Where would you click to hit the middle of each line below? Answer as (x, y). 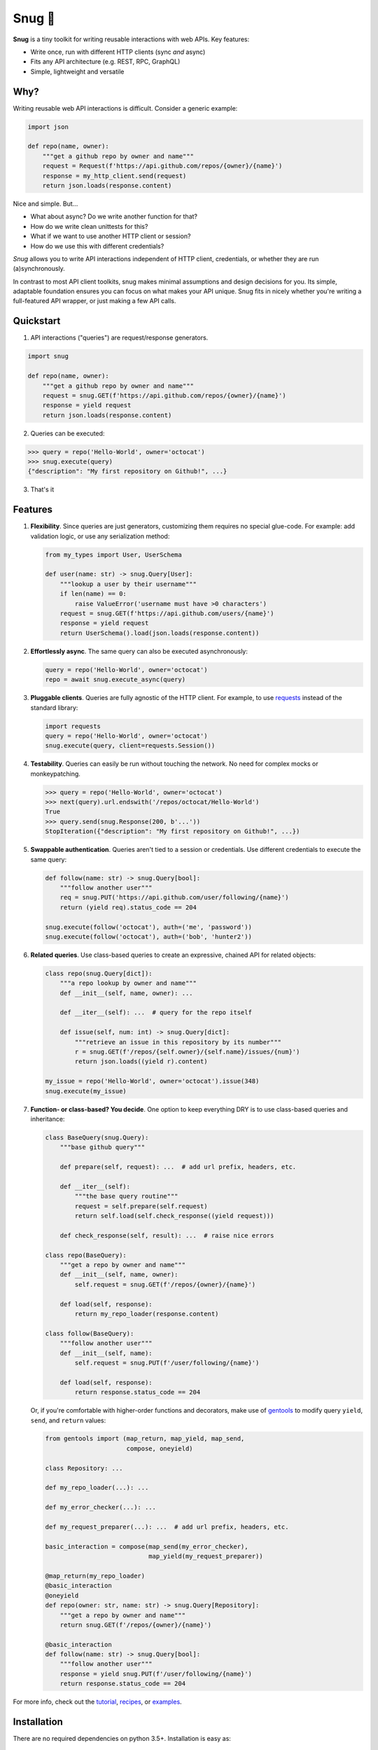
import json (48, 127)
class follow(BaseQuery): (90, 1333)
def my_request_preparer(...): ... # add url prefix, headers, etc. (167, 1527)
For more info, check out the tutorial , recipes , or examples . (97, 1702)
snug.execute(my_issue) (86, 1091)
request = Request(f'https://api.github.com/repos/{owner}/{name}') (162, 166)
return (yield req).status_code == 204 (128, 907)
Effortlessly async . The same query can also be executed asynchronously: (139, 651)
